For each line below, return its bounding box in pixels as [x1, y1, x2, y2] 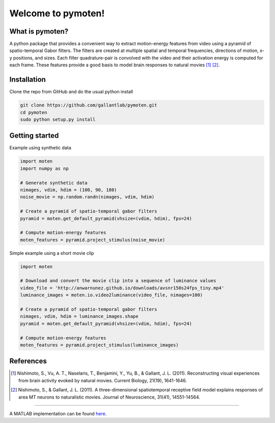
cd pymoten [20, 110, 47, 115]
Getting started [9, 131, 59, 140]
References [9, 357, 47, 365]
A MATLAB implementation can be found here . [9, 411, 107, 417]
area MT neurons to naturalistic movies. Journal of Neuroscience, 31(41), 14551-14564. [18, 394, 201, 400]
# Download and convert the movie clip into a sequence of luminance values [20, 278, 216, 284]
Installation [9, 75, 46, 84]
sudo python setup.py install [20, 116, 96, 122]
